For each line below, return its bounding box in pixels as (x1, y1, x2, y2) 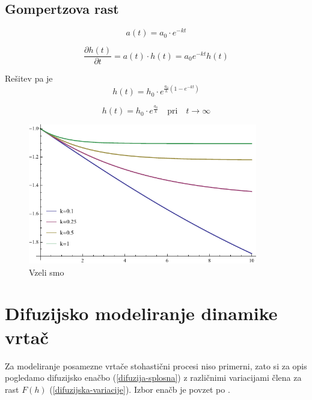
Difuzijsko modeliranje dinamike (5, 301, 278, 326)
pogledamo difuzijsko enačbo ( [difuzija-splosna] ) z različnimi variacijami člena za (5, 371, 302, 384)
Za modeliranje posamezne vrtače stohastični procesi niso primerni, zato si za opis (5, 359, 307, 372)
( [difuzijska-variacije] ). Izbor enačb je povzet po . (49, 383, 230, 395)
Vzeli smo (29, 265, 64, 278)
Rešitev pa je (5, 72, 53, 85)
